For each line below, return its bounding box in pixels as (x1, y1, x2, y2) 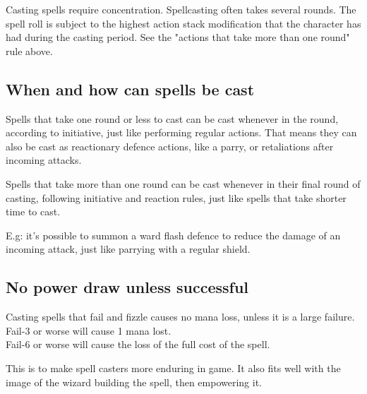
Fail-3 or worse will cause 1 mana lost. (6, 323, 172, 338)
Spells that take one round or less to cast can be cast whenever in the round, (6, 111, 339, 126)
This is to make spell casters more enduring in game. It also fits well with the (6, 360, 341, 375)
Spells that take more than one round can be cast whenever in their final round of (6, 176, 361, 191)
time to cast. (6, 204, 61, 219)
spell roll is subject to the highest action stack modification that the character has (6, 16, 361, 30)
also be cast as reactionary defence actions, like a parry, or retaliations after (6, 138, 334, 153)
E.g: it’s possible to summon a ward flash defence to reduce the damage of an (6, 227, 341, 242)
